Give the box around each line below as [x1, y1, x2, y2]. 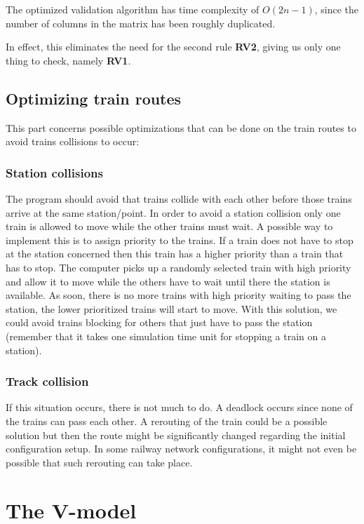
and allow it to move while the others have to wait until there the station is [6, 274, 330, 288]
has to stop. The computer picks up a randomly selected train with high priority [6, 260, 351, 274]
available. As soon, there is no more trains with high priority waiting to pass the [6, 288, 351, 302]
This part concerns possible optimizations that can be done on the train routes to [6, 120, 356, 135]
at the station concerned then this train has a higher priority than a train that [6, 246, 344, 261]
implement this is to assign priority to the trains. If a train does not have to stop [6, 232, 353, 247]
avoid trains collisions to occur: [6, 134, 140, 149]
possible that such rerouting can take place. [6, 455, 193, 469]
